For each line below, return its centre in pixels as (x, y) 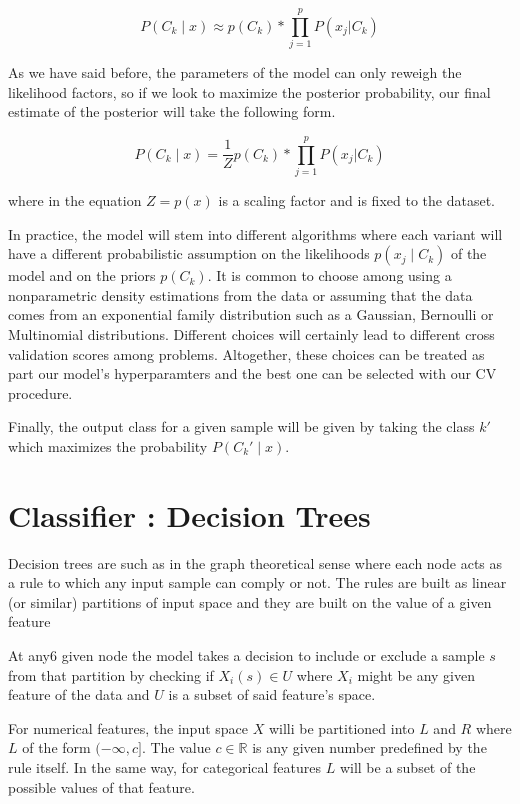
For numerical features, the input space (128, 727)
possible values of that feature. (101, 786)
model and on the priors (82, 275)
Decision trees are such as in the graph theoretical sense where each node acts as (255, 562)
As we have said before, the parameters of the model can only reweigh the (235, 72)
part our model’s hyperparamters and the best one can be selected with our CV (252, 373)
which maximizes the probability (108, 445)
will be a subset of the (407, 767)
